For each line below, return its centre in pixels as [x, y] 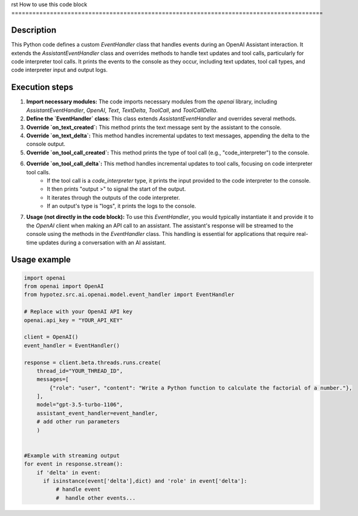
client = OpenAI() [51, 337]
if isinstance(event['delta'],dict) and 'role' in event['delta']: [145, 481]
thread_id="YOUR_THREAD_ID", [80, 371]
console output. [46, 144]
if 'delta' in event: [69, 472]
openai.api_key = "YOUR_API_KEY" [73, 320]
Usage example [41, 260]
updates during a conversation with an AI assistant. [102, 243]
